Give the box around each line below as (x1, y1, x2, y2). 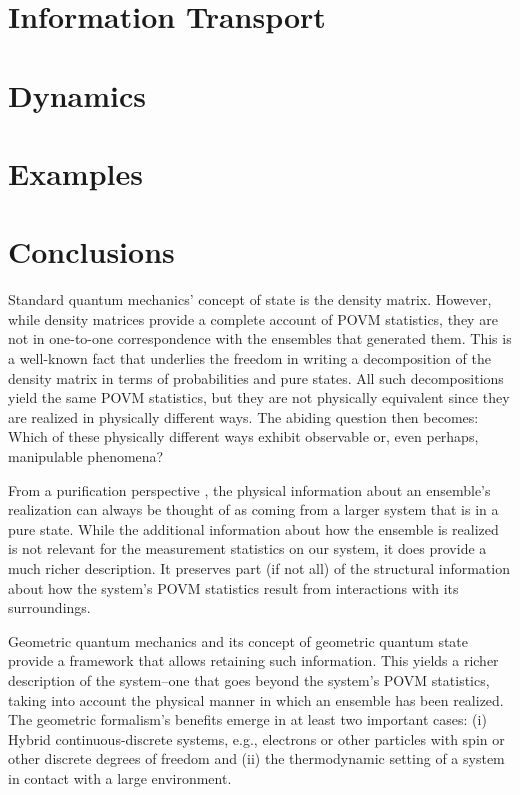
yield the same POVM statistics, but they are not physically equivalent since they (8, 387, 510, 408)
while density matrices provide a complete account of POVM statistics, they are (8, 308, 498, 329)
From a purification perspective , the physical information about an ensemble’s (8, 479, 491, 500)
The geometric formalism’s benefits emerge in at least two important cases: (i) (8, 709, 487, 730)
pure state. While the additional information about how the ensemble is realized (8, 518, 499, 539)
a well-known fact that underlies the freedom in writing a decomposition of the (8, 348, 491, 369)
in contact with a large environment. (8, 767, 232, 788)
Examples (8, 152, 143, 193)
